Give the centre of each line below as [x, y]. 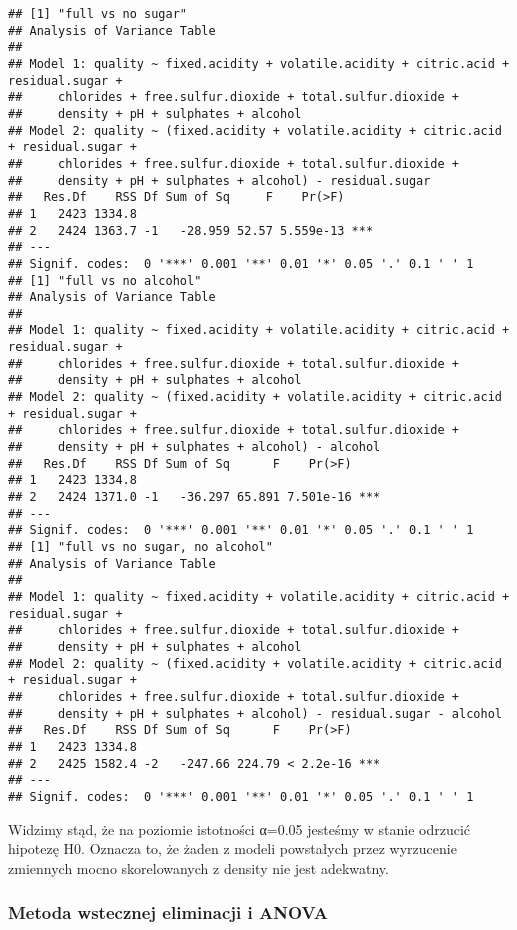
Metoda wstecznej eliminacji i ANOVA [168, 912]
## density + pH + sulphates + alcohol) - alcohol [194, 447]
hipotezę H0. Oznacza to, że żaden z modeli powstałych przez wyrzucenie [232, 848]
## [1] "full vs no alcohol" [105, 280]
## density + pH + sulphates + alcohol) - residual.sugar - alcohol [255, 713]
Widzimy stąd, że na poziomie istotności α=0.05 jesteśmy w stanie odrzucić [239, 828]
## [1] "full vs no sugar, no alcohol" [140, 547]
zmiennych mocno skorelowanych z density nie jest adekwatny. [198, 867]
